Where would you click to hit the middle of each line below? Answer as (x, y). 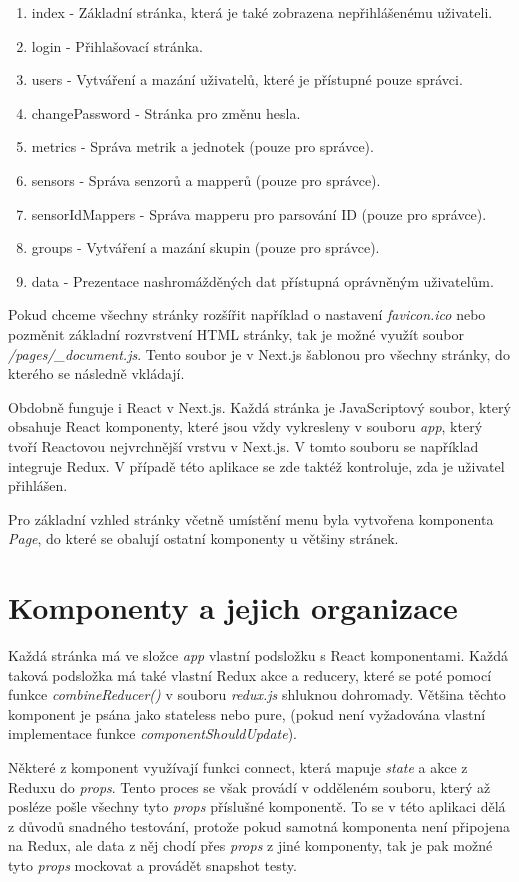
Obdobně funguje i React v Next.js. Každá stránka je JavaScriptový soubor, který (259, 406)
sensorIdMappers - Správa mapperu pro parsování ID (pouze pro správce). (259, 213)
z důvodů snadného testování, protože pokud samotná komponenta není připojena (259, 825)
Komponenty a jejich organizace (233, 607)
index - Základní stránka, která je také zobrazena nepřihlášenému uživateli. (262, 12)
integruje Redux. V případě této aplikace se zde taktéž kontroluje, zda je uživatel (256, 465)
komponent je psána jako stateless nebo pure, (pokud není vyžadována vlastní (247, 713)
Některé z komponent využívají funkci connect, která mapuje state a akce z (238, 766)
